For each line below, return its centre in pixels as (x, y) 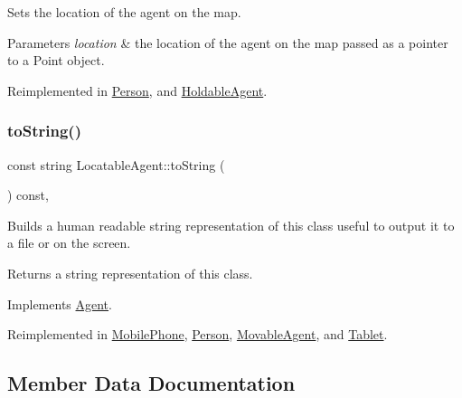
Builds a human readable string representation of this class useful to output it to (231, 225)
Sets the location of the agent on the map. (124, 12)
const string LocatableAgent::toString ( (116, 164)
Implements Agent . (60, 303)
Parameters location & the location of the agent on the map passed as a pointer (228, 42)
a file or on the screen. (69, 243)
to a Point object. (56, 60)
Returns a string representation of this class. (130, 273)
